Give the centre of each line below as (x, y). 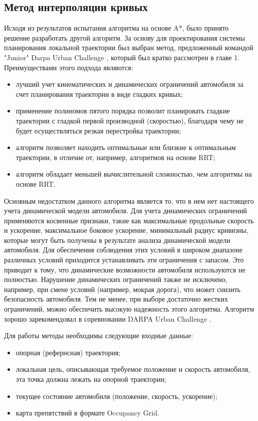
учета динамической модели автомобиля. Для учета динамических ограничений (125, 211)
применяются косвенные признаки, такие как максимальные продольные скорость (129, 220)
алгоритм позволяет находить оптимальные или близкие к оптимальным (126, 147)
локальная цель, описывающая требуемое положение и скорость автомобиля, (133, 369)
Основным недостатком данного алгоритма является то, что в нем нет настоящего (129, 200)
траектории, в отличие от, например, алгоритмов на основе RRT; (115, 157)
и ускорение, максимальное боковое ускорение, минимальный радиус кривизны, (126, 230)
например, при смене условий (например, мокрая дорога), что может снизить (122, 289)
